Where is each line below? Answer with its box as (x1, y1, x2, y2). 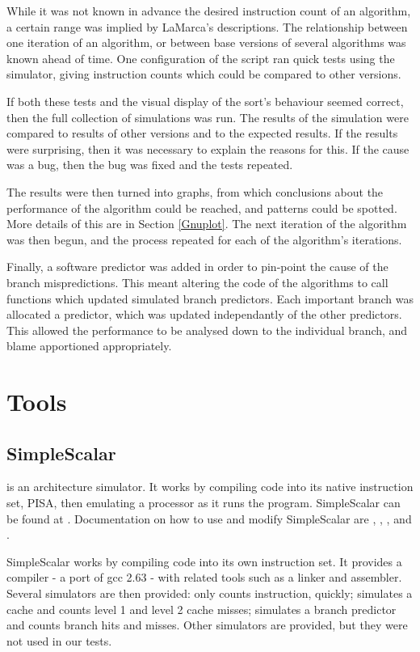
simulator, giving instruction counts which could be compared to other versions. (6, 66, 401, 83)
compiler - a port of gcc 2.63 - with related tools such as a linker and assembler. (6, 569, 402, 586)
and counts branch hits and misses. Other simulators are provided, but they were (6, 616, 408, 633)
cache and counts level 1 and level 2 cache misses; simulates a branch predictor (6, 600, 397, 617)
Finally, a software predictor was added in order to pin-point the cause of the (6, 258, 388, 275)
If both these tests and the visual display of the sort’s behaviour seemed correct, (6, 92, 404, 109)
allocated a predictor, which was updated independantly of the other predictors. (6, 306, 402, 323)
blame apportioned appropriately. (6, 337, 172, 354)
